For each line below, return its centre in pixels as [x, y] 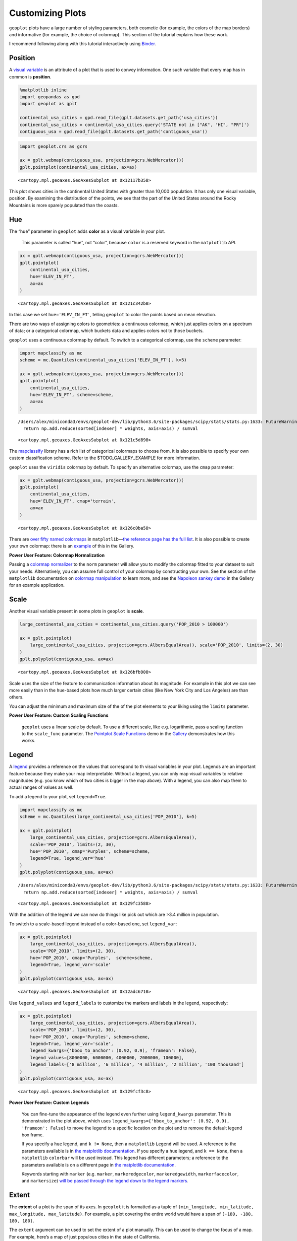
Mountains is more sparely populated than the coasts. [64, 205]
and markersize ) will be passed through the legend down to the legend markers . [105, 1181]
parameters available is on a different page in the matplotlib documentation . [99, 1165]
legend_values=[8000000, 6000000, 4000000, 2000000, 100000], [107, 1058]
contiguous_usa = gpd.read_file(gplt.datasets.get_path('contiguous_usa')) [114, 131]
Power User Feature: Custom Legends [49, 1103]
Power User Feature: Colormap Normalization [57, 555]
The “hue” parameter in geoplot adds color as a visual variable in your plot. [87, 231]
